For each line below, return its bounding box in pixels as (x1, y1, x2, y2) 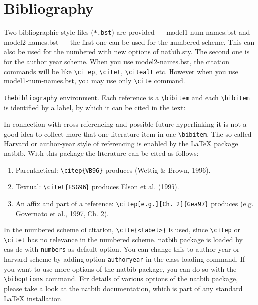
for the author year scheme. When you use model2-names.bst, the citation (4, 56, 230, 66)
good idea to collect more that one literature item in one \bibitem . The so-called (4, 128, 252, 139)
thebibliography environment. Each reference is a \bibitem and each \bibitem (4, 92, 250, 102)
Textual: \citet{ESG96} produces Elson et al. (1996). (15, 181, 179, 192)
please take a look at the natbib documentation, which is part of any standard (4, 283, 243, 293)
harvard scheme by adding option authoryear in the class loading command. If (4, 254, 245, 264)
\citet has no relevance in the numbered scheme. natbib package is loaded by (4, 234, 243, 244)
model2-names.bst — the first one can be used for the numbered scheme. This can (4, 36, 255, 47)
